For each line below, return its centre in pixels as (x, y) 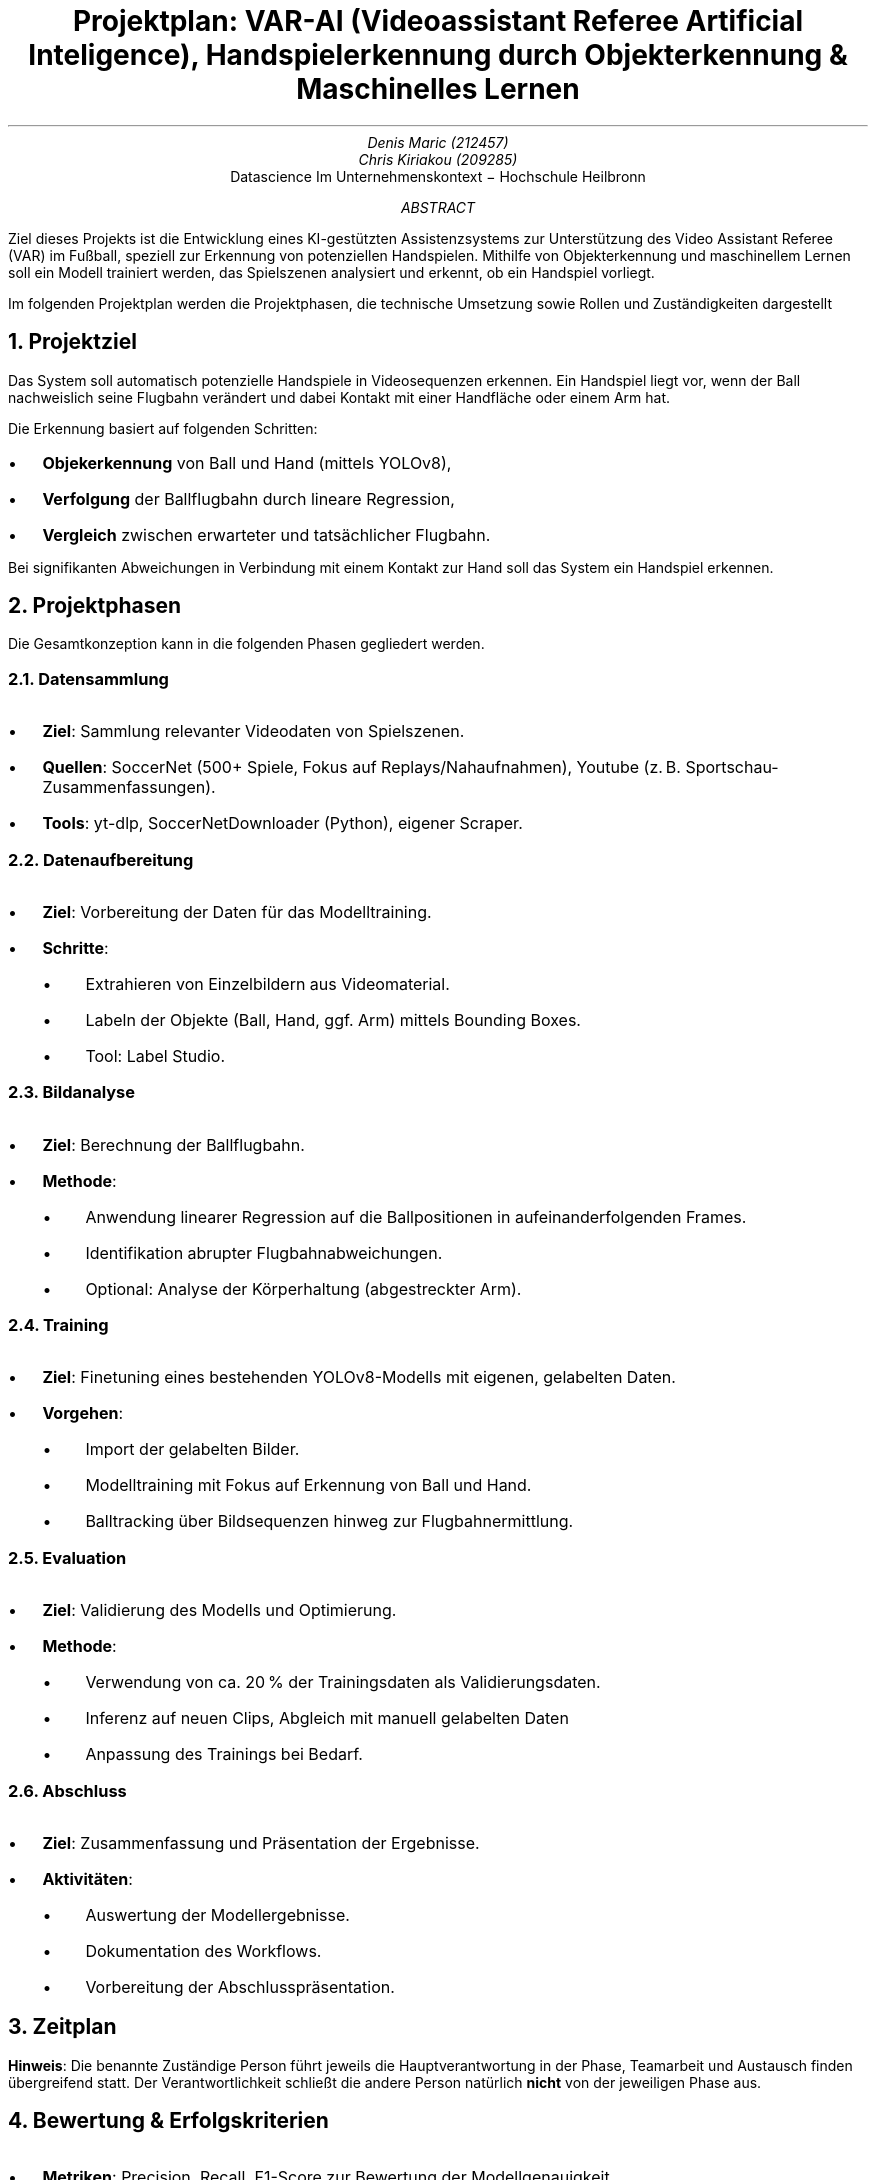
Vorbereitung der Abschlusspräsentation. (240, 1986)
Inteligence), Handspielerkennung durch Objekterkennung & (438, 55)
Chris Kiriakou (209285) (438, 159)
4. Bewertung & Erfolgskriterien (168, 2121)
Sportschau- (732, 767)
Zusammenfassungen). (129, 787)
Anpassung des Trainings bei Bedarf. (224, 1754)
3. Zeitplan (62, 2027)
